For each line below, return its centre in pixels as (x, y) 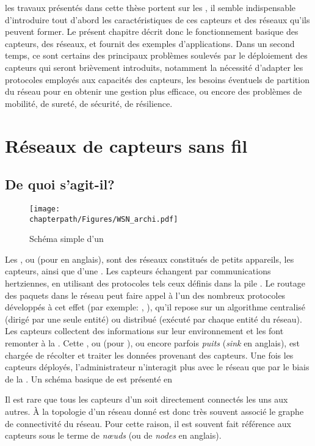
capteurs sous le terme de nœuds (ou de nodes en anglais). (113, 435)
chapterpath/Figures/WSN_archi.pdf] (104, 219)
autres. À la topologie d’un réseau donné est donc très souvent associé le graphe (154, 411)
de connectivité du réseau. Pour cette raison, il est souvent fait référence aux (148, 423)
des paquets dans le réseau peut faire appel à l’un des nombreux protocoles (145, 295)
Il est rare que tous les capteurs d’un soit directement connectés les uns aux (147, 399)
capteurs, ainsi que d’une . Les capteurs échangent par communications (138, 271)
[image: (45, 209)
